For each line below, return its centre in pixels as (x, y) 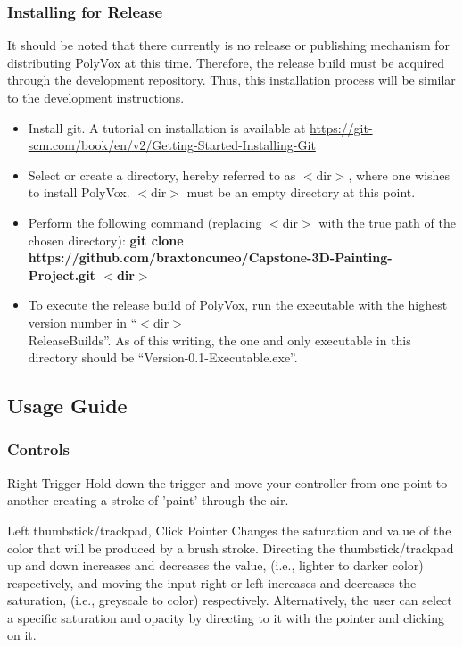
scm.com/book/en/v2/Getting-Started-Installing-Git (172, 145)
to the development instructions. (96, 97)
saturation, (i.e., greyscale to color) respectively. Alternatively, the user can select (230, 600)
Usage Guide (67, 406)
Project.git (62, 274)
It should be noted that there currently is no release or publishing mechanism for (229, 45)
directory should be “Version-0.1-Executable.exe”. (163, 357)
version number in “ (83, 322)
